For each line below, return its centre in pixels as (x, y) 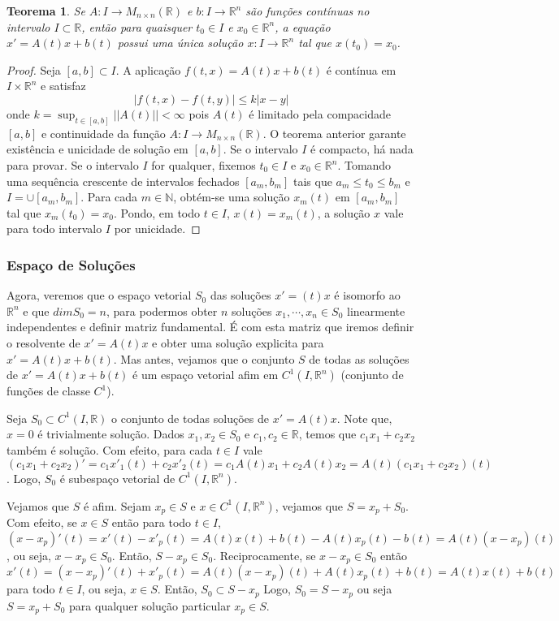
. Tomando (364, 165)
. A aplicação (148, 69)
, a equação (303, 26)
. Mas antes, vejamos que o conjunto (204, 358)
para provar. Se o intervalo (73, 165)
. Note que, (364, 418)
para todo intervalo (54, 229)
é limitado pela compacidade (320, 113)
